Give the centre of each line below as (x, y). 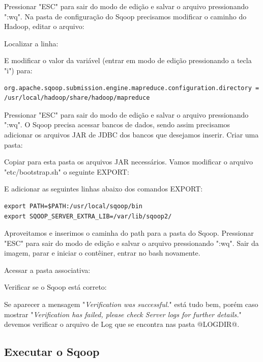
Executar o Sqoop (52, 352)
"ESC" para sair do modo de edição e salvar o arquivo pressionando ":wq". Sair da (131, 243)
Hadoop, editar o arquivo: (44, 26)
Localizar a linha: (31, 43)
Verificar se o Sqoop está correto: (55, 287)
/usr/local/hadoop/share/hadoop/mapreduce (77, 98)
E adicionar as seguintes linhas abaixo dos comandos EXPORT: (104, 189)
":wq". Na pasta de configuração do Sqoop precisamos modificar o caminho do (125, 16)
